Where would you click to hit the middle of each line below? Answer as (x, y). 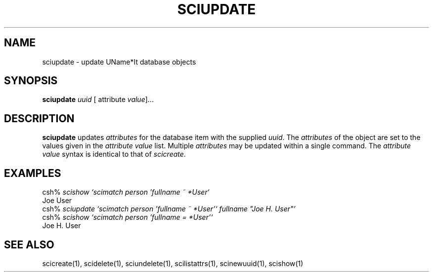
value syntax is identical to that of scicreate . (114, 154)
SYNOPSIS (31, 81)
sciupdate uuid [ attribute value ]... (98, 100)
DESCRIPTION (39, 118)
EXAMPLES (33, 173)
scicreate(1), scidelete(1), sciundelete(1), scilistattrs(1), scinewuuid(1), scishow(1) (173, 263)
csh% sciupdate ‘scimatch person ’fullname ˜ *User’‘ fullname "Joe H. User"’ (169, 209)
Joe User (57, 201)
